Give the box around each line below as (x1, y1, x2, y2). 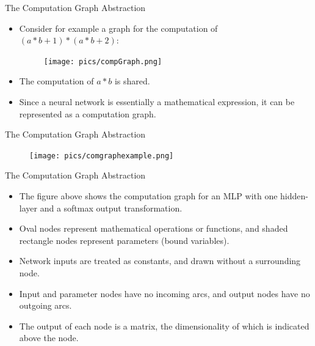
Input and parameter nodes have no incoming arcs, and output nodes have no (19, 287, 310, 300)
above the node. (19, 331, 79, 344)
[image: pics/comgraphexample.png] (29, 151, 174, 160)
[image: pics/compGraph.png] (43, 57, 162, 66)
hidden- (280, 190, 308, 202)
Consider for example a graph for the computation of (19, 21, 218, 34)
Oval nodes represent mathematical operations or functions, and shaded (19, 222, 288, 235)
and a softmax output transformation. (40, 201, 183, 214)
